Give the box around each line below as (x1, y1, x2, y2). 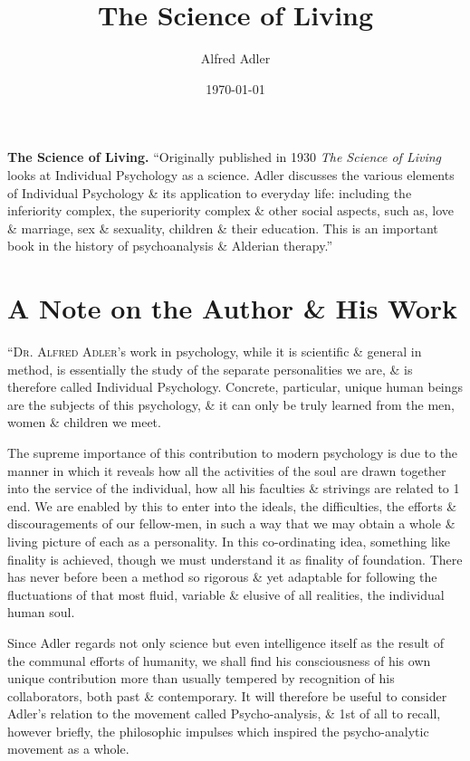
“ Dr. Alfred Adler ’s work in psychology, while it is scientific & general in (7, 342, 422, 360)
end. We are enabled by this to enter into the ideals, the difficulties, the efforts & (7, 496, 457, 515)
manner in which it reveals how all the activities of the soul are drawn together (7, 461, 446, 480)
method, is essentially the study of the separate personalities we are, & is (7, 359, 413, 378)
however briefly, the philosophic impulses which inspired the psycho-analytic (7, 721, 429, 740)
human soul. (7, 603, 75, 622)
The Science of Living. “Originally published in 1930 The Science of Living (7, 147, 442, 166)
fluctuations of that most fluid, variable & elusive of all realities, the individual (7, 585, 445, 604)
